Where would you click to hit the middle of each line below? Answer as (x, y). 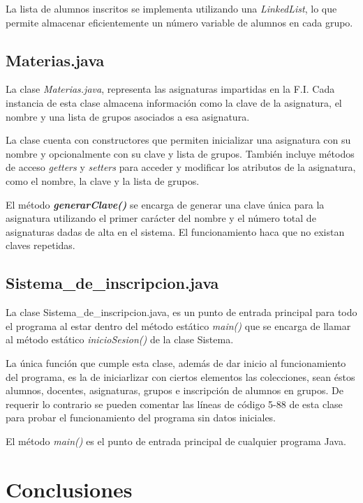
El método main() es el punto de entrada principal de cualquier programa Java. (176, 441)
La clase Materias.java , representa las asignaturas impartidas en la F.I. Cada (170, 89)
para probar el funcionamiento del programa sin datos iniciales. (141, 418)
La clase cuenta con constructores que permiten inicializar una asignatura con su (178, 140)
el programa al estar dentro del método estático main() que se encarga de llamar (178, 325)
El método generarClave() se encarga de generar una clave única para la (165, 204)
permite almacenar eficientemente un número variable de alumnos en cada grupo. (179, 22)
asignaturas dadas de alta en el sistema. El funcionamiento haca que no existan (175, 231)
